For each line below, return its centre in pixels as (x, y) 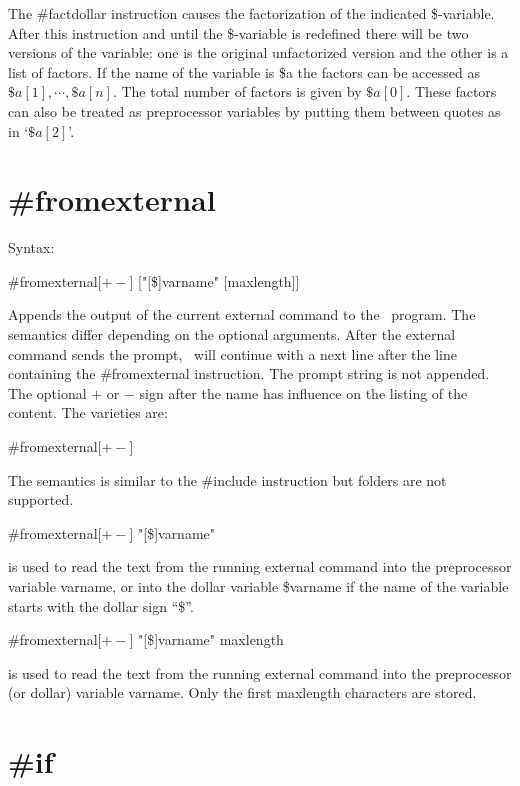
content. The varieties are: (88, 412)
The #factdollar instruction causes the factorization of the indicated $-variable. (251, 13)
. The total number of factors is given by (237, 91)
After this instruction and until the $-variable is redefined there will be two (238, 32)
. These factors (451, 91)
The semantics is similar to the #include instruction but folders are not (227, 479)
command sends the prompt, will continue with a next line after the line (233, 353)
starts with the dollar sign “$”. (101, 605)
